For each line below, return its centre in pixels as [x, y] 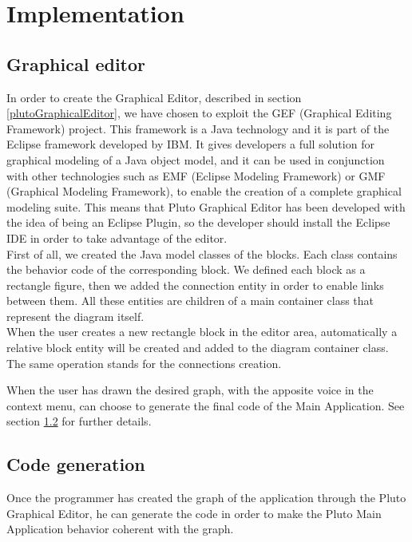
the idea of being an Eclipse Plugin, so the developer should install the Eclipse [198, 222]
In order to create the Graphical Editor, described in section [154, 97]
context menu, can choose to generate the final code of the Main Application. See [206, 405]
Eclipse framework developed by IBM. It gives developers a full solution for [190, 144]
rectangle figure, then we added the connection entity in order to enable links [195, 285]
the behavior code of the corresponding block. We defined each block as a [186, 269]
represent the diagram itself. [75, 316]
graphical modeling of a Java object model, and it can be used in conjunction [196, 159]
